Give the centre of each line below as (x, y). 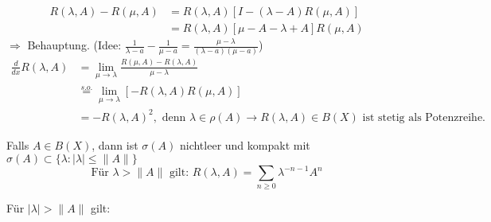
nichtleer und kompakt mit (245, 144)
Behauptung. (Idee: (74, 45)
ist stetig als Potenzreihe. (424, 117)
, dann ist (115, 144)
